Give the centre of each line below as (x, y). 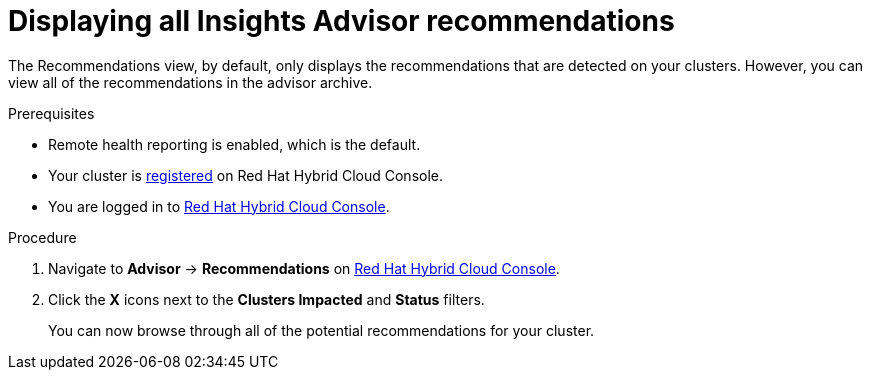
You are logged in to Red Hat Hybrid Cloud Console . (219, 206)
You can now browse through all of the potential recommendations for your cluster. (321, 330)
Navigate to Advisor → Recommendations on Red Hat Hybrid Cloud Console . (304, 268)
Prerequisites (51, 113)
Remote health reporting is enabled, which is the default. (234, 144)
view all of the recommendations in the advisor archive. (190, 82)
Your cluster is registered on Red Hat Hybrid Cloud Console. (246, 175)
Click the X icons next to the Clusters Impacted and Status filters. (266, 299)
